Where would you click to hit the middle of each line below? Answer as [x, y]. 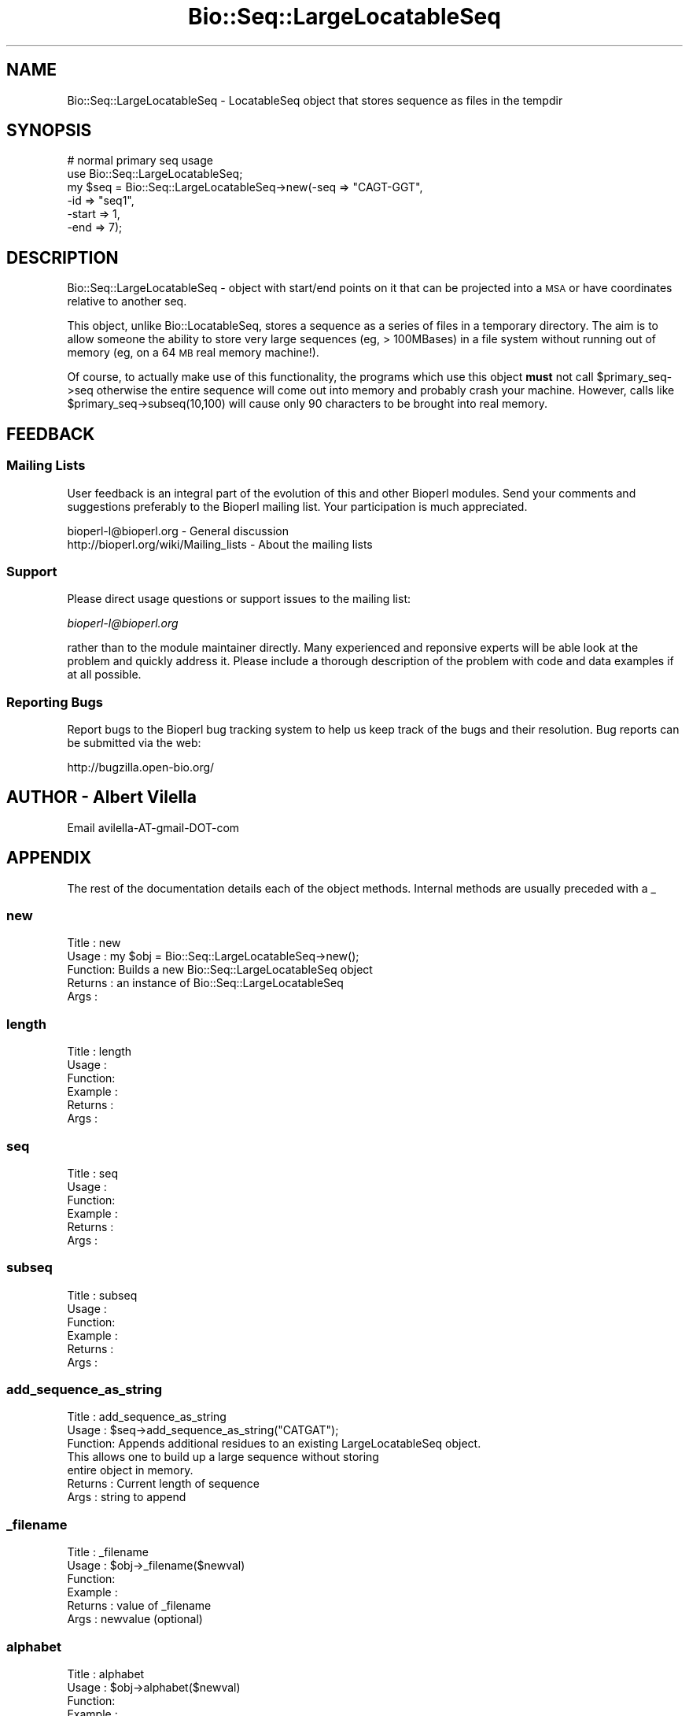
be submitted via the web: [134, 743]
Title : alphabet [106, 1673]
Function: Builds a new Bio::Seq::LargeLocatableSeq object [220, 970]
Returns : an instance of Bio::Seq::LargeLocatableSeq [205, 983]
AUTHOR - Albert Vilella [101, 797]
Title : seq [92, 1173]
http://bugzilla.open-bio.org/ [141, 767]
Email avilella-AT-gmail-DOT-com [153, 827]
